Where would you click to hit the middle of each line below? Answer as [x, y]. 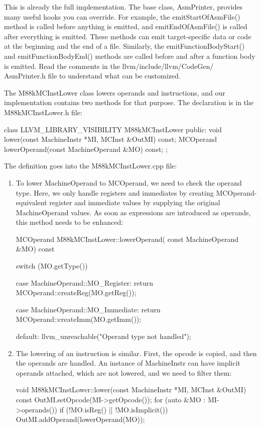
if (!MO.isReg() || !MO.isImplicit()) [114, 409]
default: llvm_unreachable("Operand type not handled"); [103, 336]
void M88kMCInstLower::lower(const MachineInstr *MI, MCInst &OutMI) [131, 390]
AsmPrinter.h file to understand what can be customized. [92, 76]
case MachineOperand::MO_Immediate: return [88, 309]
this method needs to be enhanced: [70, 222]
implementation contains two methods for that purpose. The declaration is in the [129, 102]
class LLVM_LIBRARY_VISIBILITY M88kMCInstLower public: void [113, 129]
